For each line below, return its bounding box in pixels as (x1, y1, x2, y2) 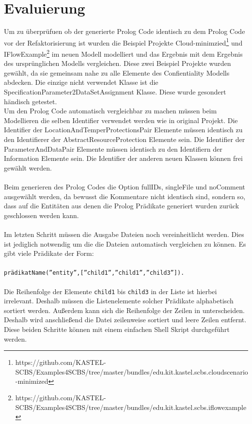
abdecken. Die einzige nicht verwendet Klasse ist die (4, 77, 158, 87)
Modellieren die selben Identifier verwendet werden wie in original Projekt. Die (4, 115, 238, 125)
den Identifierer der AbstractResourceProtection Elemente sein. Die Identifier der (4, 134, 245, 144)
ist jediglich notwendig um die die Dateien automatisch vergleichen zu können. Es (4, 238, 246, 249)
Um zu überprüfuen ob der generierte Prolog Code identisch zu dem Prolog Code (4, 26, 245, 36)
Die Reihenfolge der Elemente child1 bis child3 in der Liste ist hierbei (4, 286, 217, 296)
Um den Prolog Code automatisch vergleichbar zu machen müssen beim (4, 106, 217, 116)
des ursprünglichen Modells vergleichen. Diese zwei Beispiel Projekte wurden (4, 58, 231, 68)
